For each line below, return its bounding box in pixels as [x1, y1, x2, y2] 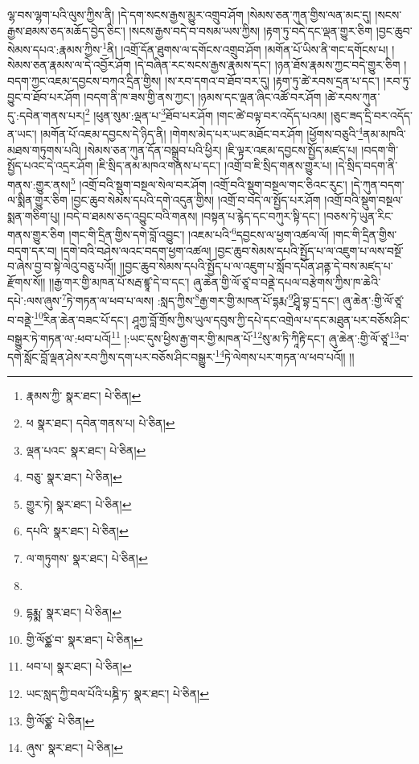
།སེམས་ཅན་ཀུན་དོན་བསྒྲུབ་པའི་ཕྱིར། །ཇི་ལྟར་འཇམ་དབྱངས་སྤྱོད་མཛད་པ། [84, 141, 358, 158]
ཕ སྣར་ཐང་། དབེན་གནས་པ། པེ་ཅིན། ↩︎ [26, 414, 175, 431]
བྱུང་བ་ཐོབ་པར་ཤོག [7, 88, 80, 105]
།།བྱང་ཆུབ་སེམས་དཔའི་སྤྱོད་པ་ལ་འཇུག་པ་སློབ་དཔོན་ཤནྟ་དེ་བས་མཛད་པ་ [119, 258, 393, 275]
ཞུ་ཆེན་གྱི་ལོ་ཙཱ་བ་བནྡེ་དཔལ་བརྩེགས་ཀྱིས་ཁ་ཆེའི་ [193, 273, 381, 290]
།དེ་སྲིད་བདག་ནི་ [335, 157, 398, 174]
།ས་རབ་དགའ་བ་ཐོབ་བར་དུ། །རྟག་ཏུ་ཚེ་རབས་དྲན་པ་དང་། [165, 72, 380, 89]
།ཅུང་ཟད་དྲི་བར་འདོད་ [331, 106, 413, 123]
